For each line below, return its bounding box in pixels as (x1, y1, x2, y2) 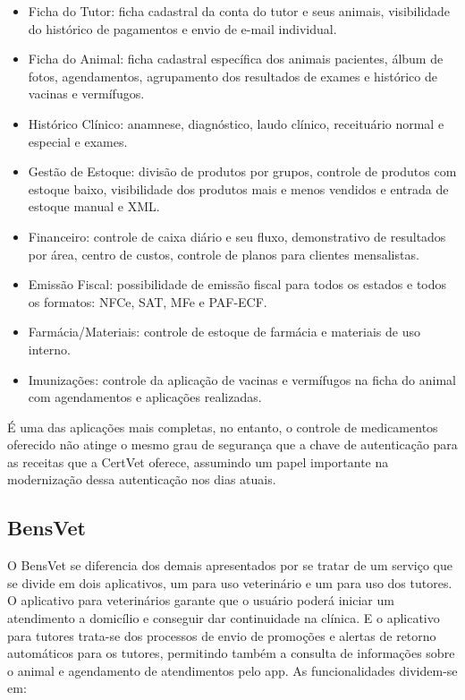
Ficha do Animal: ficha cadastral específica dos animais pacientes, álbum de (28, 49, 444, 68)
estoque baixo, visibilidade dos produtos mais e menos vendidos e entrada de (28, 179, 449, 198)
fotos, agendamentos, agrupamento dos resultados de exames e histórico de (28, 66, 437, 85)
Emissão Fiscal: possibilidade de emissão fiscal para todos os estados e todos (28, 275, 447, 294)
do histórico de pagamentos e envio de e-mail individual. (28, 19, 337, 38)
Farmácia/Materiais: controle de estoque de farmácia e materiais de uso (28, 322, 420, 341)
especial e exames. (28, 132, 128, 150)
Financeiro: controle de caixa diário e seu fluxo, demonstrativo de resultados (28, 226, 446, 245)
